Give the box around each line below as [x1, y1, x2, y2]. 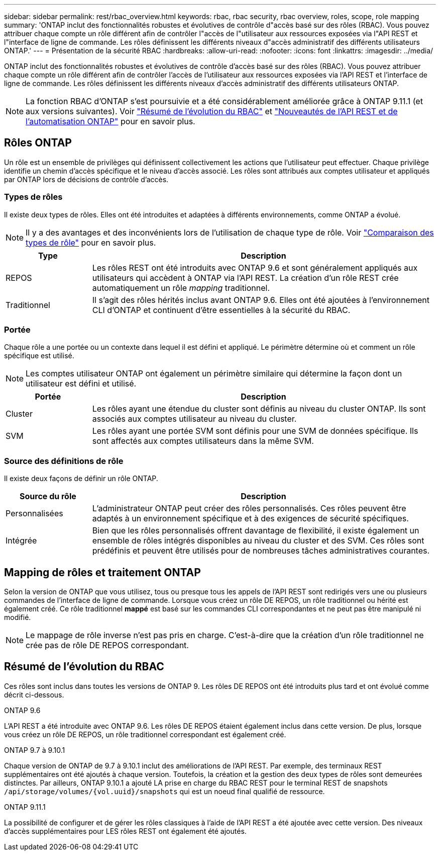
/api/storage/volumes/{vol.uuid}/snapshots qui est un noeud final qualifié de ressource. [4, 787, 325, 796]
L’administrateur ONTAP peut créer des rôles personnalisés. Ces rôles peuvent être [92, 503, 406, 514]
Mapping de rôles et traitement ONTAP [4, 566, 201, 579]
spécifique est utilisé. [4, 351, 74, 360]
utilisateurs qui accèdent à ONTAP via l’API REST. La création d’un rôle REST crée [92, 272, 399, 283]
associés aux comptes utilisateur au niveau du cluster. [92, 414, 297, 424]
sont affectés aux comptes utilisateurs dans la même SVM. [92, 436, 314, 446]
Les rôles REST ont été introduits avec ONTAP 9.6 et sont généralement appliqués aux [92, 262, 418, 273]
